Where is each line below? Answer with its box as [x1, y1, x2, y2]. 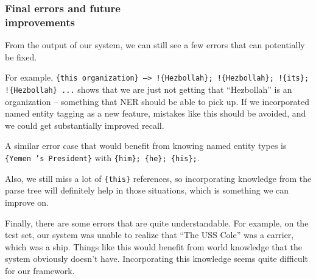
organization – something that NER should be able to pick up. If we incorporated [5, 95, 310, 107]
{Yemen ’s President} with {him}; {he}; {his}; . [5, 151, 200, 164]
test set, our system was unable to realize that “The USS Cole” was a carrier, [5, 228, 294, 241]
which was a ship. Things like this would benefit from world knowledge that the [5, 240, 303, 253]
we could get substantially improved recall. [5, 118, 164, 131]
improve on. [5, 195, 49, 208]
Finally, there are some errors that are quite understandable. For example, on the [5, 216, 309, 229]
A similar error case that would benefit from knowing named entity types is [5, 139, 287, 152]
